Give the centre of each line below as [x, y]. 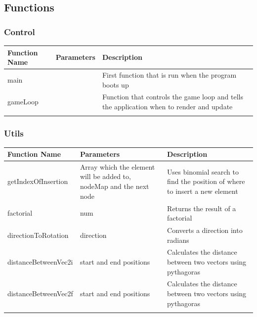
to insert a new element [203, 191]
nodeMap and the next [114, 186]
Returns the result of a [202, 208]
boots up [115, 84]
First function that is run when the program [169, 74]
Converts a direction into [205, 230]
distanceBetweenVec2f [40, 293]
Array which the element [117, 166]
